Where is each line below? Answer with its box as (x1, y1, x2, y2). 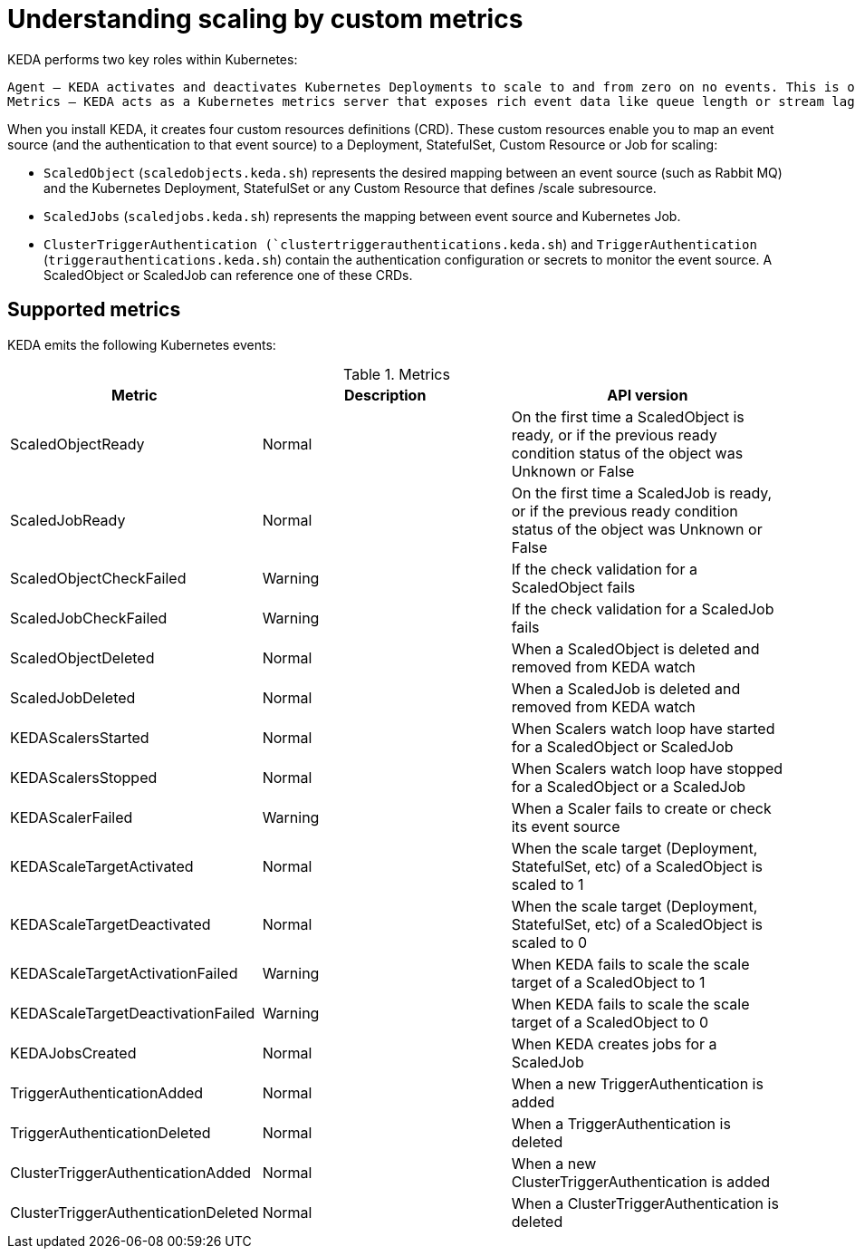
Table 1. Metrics (343, 364, 450, 383)
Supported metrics (7, 298, 181, 322)
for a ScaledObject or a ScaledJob (511, 777, 746, 796)
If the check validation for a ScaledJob (511, 599, 774, 618)
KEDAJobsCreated (10, 1043, 137, 1062)
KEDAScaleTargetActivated (10, 856, 194, 875)
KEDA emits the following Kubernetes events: (7, 336, 276, 353)
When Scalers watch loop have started (511, 719, 775, 738)
